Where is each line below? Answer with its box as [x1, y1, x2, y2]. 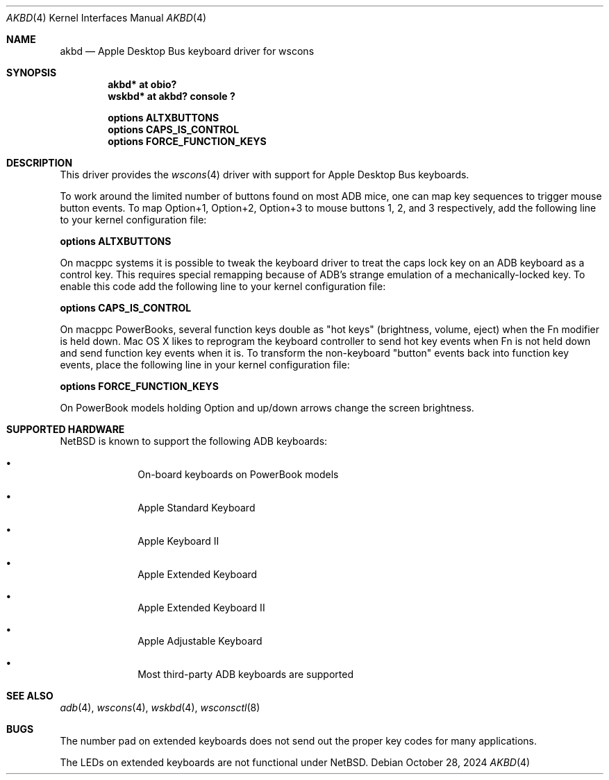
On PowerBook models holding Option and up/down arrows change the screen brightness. [60, 402, 474, 414]
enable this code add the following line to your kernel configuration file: [60, 280, 386, 292]
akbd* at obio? [108, 78, 177, 90]
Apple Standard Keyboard [137, 502, 256, 514]
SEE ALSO [6, 690, 53, 702]
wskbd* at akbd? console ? [108, 90, 235, 102]
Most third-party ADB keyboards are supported [137, 668, 353, 680]
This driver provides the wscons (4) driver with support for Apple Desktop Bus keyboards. [60, 169, 469, 180]
